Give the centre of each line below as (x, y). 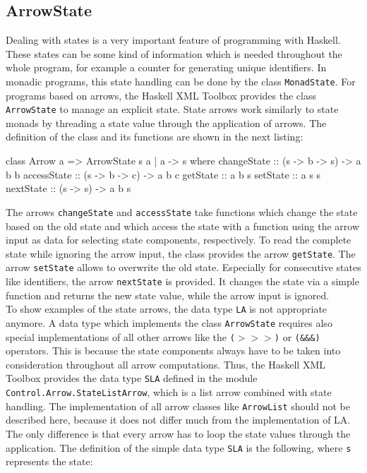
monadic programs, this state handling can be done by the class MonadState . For (181, 81)
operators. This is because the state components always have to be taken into (173, 351)
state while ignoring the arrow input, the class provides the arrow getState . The (181, 253)
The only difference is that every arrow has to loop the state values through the (178, 433)
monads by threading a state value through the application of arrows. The (166, 122)
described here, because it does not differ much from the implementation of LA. (178, 420)
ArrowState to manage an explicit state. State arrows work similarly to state (172, 109)
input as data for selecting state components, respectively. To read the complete (179, 240)
